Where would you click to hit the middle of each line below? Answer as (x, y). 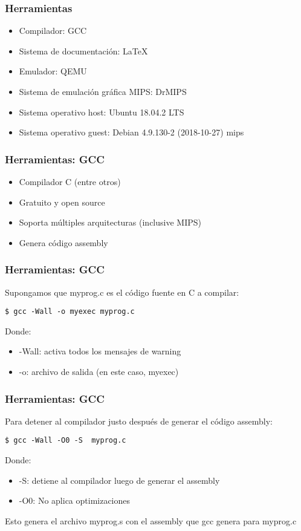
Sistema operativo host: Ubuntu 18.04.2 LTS (102, 112)
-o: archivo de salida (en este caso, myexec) (99, 372)
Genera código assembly (63, 242)
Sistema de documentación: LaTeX (83, 50)
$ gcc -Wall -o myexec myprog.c (70, 312)
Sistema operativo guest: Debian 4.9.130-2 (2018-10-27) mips (131, 132)
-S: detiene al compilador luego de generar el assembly (119, 480)
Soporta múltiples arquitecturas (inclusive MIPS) (110, 222)
